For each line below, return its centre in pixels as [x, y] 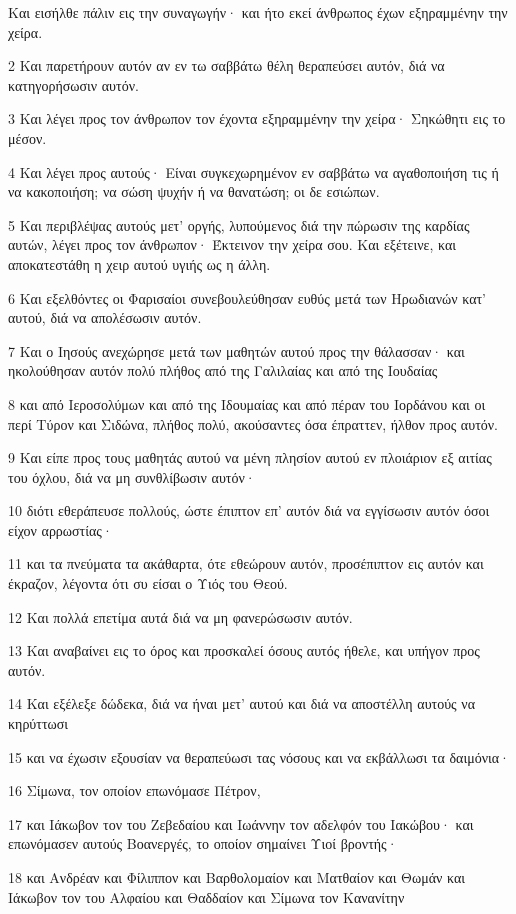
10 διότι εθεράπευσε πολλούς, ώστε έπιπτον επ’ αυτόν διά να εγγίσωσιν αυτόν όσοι [249, 510]
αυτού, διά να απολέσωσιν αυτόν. [105, 317]
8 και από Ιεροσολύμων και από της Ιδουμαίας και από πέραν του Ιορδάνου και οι [247, 403]
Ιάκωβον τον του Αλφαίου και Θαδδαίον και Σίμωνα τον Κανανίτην [206, 896]
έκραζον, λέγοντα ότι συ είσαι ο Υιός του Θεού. [148, 583]
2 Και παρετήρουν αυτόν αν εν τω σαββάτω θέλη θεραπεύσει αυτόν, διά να [226, 65]
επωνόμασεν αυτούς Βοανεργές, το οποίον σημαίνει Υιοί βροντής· [203, 843]
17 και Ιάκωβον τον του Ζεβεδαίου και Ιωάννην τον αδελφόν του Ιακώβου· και [241, 823]
